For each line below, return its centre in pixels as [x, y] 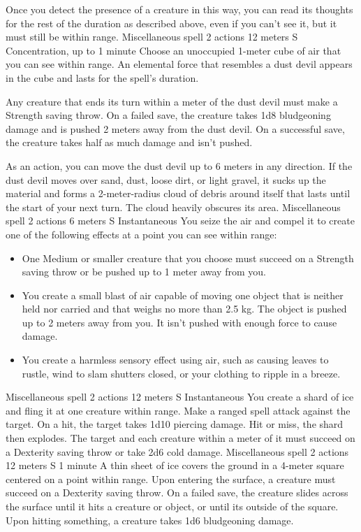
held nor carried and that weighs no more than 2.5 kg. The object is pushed [184, 309]
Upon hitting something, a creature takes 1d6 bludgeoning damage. [150, 520]
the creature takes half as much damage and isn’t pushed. [129, 142]
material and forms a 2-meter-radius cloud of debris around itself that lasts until [178, 193]
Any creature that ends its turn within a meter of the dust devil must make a [172, 101]
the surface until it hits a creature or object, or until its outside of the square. [172, 506]
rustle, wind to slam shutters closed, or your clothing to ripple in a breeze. [181, 373]
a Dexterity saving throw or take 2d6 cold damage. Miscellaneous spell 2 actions [177, 451]
